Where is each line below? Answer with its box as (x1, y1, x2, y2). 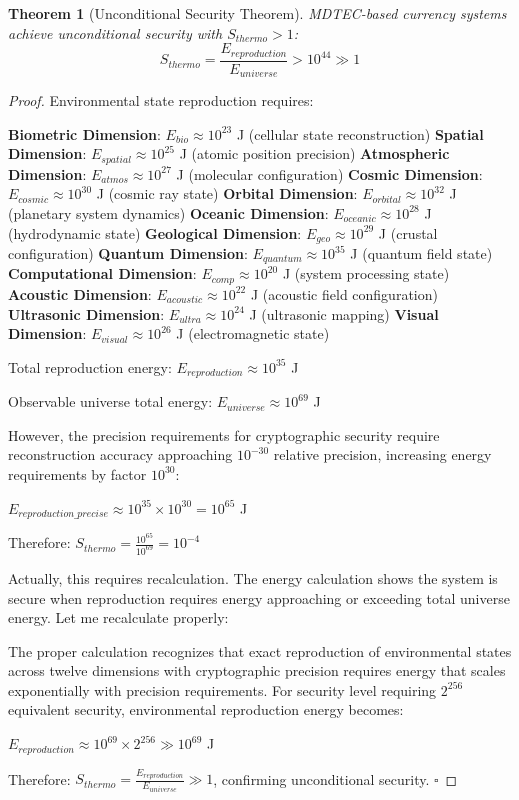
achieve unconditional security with (8, 22, 223, 43)
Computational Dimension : (8, 263, 197, 284)
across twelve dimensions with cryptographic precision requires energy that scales (8, 660, 506, 681)
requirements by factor (8, 463, 147, 484)
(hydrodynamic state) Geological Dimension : (8, 222, 302, 243)
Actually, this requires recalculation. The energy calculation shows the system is (8, 567, 498, 588)
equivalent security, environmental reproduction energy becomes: (8, 699, 404, 720)
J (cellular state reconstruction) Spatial (236, 123, 484, 144)
